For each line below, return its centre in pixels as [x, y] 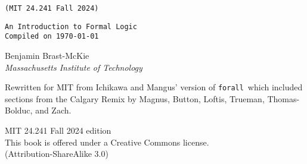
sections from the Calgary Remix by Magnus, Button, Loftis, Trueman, [135, 98]
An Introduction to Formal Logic [71, 26]
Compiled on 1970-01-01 [52, 37]
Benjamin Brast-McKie [47, 55]
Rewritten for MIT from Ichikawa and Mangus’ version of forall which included [154, 87]
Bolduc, [19, 110]
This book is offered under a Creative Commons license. [107, 142]
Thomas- [283, 98]
